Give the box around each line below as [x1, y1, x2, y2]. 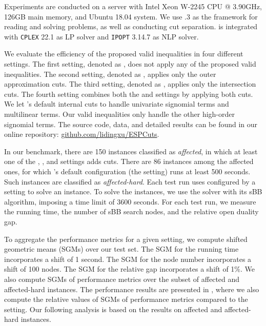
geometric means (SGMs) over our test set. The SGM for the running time [4, 243, 239, 254]
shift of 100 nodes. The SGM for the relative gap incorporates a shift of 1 [4, 263, 235, 274]
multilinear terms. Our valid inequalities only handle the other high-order [4, 109, 235, 119]
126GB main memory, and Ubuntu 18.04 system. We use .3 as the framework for [4, 11, 258, 22]
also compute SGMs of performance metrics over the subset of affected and [4, 273, 240, 284]
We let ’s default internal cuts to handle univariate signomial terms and [4, 98, 229, 109]
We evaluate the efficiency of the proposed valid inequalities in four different [4, 48, 243, 59]
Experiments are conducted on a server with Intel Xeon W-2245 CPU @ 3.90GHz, [4, 1, 262, 11]
